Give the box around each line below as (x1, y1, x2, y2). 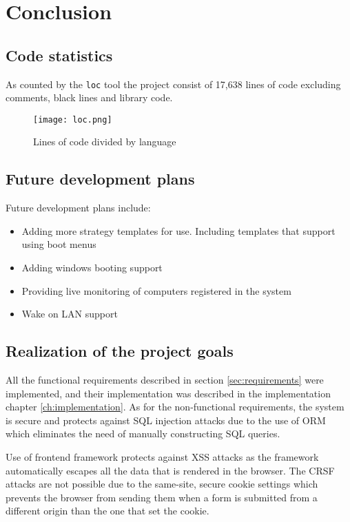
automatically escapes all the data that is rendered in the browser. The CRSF (6, 463, 335, 477)
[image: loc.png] (33, 114, 112, 125)
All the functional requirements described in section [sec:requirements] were (6, 373, 324, 387)
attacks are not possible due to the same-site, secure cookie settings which (6, 477, 318, 491)
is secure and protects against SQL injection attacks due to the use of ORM (6, 413, 326, 427)
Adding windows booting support (21, 260, 163, 275)
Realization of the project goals (6, 340, 234, 362)
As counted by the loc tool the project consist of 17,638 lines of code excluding (6, 76, 341, 91)
